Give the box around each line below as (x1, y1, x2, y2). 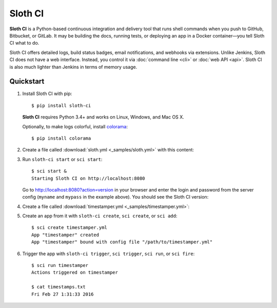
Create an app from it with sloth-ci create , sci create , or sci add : (22, 213, 177, 219)
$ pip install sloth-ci (31, 103, 91, 108)
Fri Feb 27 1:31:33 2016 (31, 291, 94, 297)
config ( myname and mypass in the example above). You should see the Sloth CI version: (22, 194, 209, 200)
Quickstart (9, 77, 45, 86)
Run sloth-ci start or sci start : (22, 156, 103, 162)
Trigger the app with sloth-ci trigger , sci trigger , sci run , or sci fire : (22, 251, 195, 257)
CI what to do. (9, 40, 39, 46)
